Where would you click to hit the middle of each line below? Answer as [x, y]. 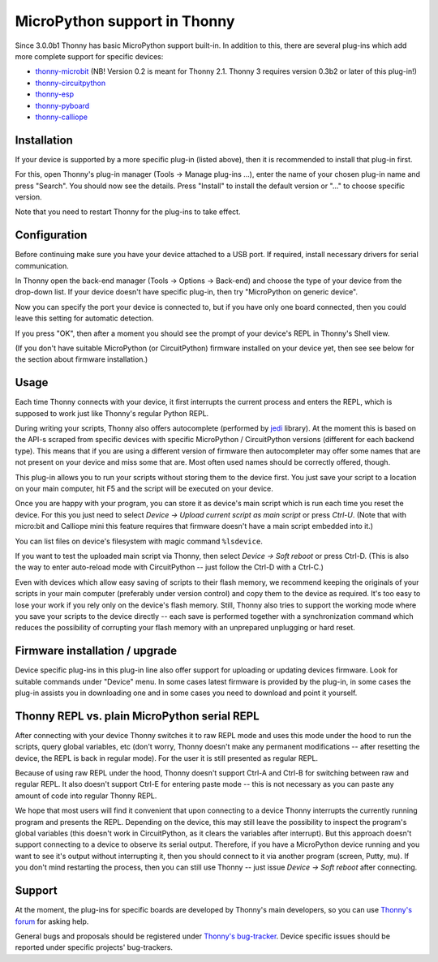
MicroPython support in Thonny [125, 21]
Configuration [51, 235]
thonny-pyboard [62, 105]
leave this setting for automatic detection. [84, 318]
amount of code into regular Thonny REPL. [86, 796]
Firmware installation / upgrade [96, 651]
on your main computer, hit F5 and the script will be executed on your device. [144, 489]
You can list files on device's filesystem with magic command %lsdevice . [139, 541]
